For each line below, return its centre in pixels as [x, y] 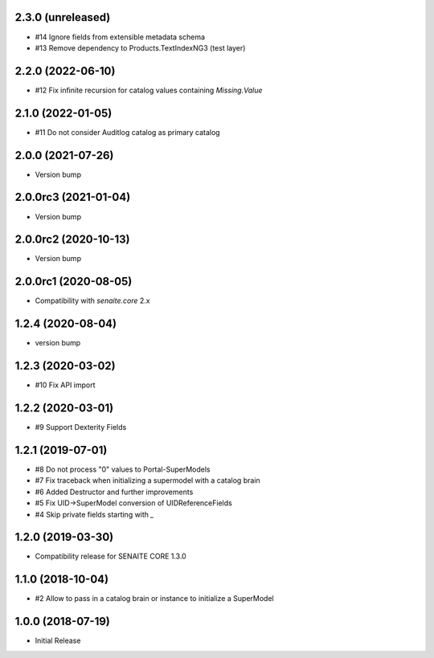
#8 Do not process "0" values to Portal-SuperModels [123, 469]
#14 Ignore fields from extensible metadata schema [120, 37]
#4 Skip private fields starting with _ [94, 514]
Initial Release [58, 641]
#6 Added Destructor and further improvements [114, 492]
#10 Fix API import [65, 385]
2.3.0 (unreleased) [63, 17]
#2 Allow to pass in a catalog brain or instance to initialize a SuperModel [154, 599]
